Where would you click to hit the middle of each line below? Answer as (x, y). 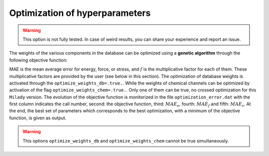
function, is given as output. (38, 118)
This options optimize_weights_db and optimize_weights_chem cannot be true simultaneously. (126, 141)
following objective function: (38, 60)
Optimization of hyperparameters (80, 13)
